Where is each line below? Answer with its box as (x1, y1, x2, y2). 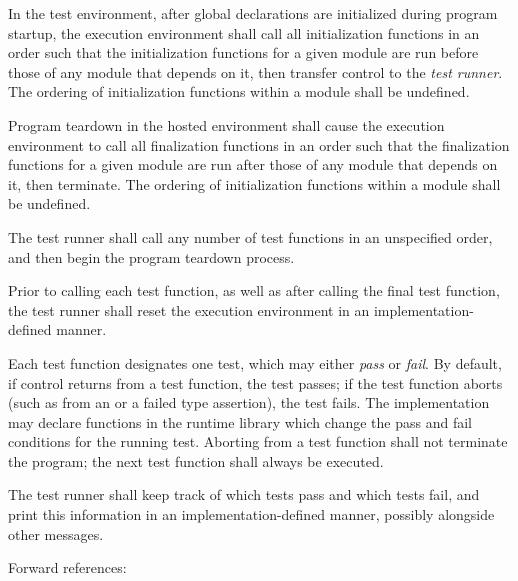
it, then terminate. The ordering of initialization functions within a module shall (8, 173, 501, 194)
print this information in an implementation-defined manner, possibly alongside (8, 504, 495, 525)
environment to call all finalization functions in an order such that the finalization (8, 134, 510, 155)
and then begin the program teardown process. (8, 246, 295, 267)
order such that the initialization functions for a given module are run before (8, 42, 479, 63)
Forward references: (8, 557, 127, 578)
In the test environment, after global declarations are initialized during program (8, 3, 498, 23)
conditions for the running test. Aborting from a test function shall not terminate (8, 431, 508, 452)
